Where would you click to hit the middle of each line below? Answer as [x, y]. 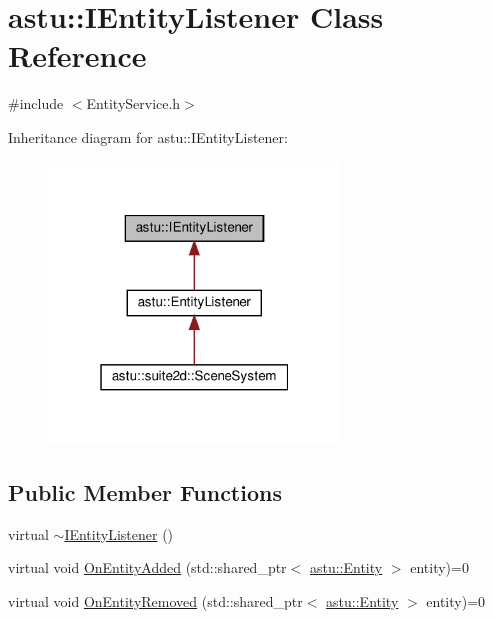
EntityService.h [133, 103]
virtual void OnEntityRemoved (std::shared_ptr [155, 600]
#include [36, 103]
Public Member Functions [145, 491]
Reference [77, 55]
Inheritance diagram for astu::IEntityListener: [148, 136]
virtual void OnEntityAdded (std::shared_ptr [147, 567]
